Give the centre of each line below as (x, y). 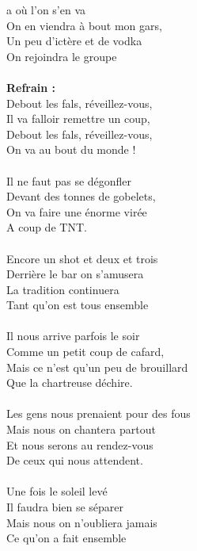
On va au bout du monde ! (71, 149)
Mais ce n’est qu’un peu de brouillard (97, 367)
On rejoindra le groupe (62, 56)
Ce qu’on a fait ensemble (66, 538)
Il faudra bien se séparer (65, 507)
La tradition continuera (63, 289)
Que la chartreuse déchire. (70, 383)
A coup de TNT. (47, 227)
